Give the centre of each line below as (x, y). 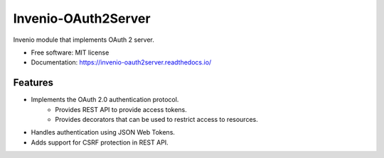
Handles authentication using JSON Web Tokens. (103, 132)
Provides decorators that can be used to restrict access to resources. (157, 120)
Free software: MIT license (70, 52)
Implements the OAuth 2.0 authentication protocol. (105, 100)
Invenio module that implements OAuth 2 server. (84, 40)
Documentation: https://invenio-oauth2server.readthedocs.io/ (121, 62)
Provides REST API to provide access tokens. (121, 109)
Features (33, 83)
